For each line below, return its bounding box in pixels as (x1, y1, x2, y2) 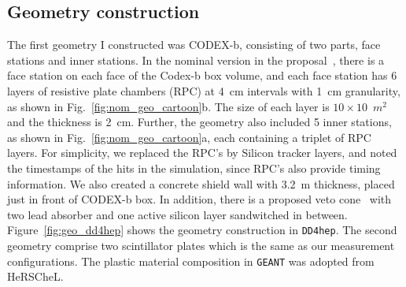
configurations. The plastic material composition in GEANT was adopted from (7, 252, 375, 269)
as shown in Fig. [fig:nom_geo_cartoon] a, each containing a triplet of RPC (7, 129, 371, 145)
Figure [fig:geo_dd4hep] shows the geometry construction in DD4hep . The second (7, 222, 397, 238)
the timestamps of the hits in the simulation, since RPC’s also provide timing (7, 159, 381, 176)
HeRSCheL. (7, 268, 64, 285)
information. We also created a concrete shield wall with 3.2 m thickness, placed (7, 175, 395, 192)
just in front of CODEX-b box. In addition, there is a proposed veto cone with (7, 191, 392, 207)
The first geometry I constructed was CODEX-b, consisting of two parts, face (7, 36, 381, 53)
